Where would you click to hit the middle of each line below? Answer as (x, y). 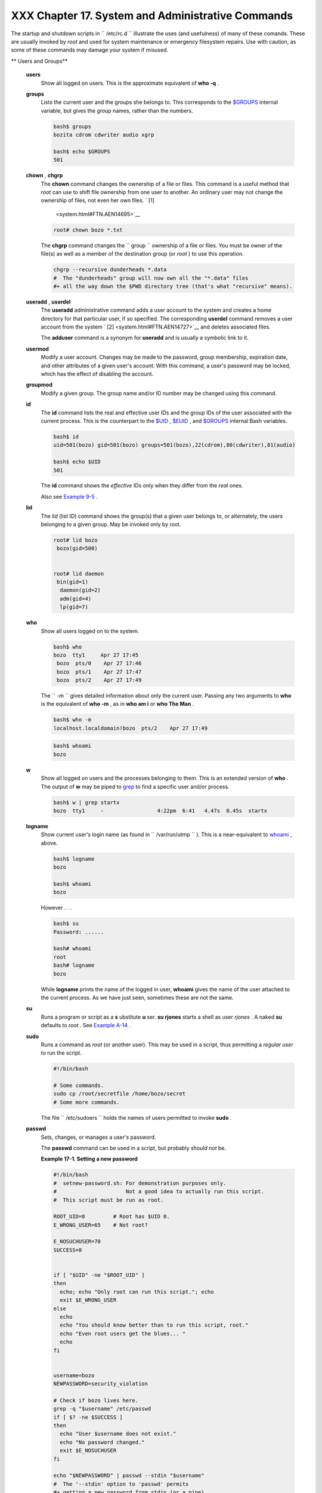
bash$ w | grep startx (86, 802)
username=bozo (74, 1375)
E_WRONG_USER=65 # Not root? (101, 1225)
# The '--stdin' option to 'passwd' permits (121, 1484)
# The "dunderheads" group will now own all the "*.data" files (151, 278)
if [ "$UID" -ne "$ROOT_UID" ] (99, 1275)
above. (49, 843)
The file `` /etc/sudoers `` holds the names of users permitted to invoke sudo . (136, 1117)
